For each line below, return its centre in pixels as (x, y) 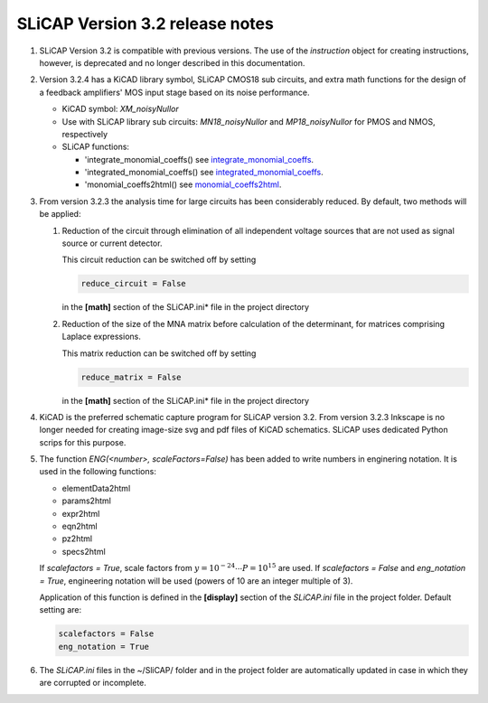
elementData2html (96, 488)
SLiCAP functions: (96, 147)
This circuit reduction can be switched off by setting (159, 260)
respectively (85, 134)
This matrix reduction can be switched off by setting (159, 353)
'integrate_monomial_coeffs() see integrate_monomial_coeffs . (199, 159)
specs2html (84, 551)
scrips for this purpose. (83, 442)
